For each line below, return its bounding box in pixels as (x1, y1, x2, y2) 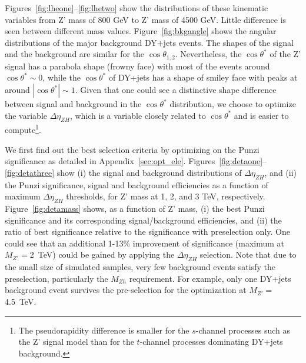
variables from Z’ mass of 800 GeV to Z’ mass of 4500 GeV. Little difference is (5, 13, 287, 25)
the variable (5, 109, 47, 121)
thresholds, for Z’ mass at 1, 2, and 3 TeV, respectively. (66, 190, 265, 202)
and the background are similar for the (5, 48, 145, 60)
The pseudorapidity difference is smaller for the (18, 324, 189, 336)
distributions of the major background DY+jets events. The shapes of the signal (5, 36, 294, 48)
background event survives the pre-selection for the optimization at (5, 284, 247, 296)
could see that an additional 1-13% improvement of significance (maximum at (5, 237, 285, 249)
